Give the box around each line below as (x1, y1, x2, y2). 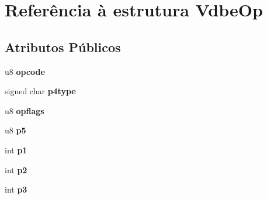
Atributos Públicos (5, 37, 121, 56)
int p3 (5, 183, 27, 195)
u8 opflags (5, 104, 44, 116)
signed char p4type (5, 85, 76, 97)
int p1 (5, 143, 27, 156)
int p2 (5, 163, 27, 176)
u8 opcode (5, 65, 45, 77)
